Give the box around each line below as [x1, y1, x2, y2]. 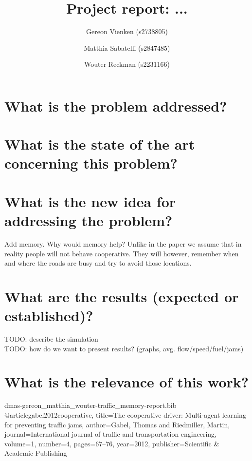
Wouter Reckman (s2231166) [84, 59, 170, 69]
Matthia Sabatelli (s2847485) [84, 42, 170, 53]
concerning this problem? [4, 153, 178, 173]
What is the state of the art [4, 134, 195, 154]
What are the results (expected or [4, 286, 239, 306]
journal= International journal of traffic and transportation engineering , [4, 429, 217, 439]
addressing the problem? [4, 211, 173, 230]
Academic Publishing [4, 448, 67, 458]
